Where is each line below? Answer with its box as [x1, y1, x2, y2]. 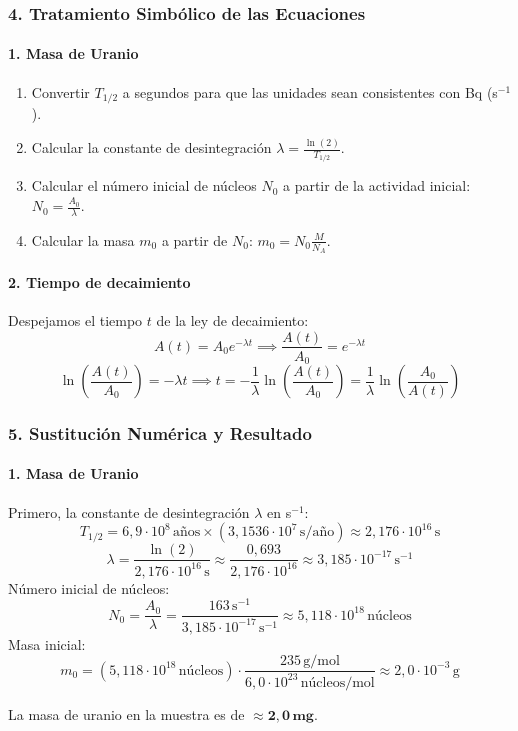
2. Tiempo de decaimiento [8, 271, 191, 292]
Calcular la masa [31, 229, 135, 250]
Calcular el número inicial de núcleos [31, 175, 257, 196]
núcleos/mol [300, 675, 375, 690]
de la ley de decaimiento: [156, 309, 309, 330]
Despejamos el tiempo [8, 309, 143, 330]
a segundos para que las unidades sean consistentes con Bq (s [122, 81, 498, 102]
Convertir [31, 81, 90, 102]
